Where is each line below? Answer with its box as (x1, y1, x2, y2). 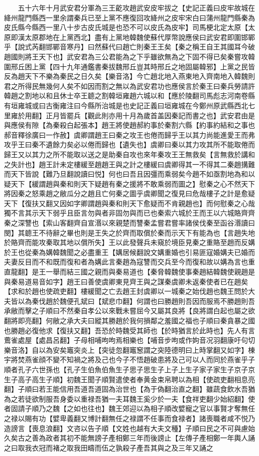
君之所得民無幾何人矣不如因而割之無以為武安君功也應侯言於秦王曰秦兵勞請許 (4, 80, 255, 91)
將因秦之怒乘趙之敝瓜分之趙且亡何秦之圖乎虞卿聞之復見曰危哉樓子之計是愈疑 (4, 188, 255, 199)
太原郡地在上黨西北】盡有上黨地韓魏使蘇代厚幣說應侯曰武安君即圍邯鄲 (24, 31, 255, 42)
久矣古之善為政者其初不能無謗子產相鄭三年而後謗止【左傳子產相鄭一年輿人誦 (4, 433, 255, 443)
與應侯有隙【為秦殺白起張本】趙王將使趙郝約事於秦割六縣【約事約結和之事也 (4, 120, 255, 130)
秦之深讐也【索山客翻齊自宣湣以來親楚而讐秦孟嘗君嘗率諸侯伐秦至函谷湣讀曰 (4, 218, 255, 228)
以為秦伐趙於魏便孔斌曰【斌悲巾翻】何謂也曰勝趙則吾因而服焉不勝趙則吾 (17, 295, 255, 306)
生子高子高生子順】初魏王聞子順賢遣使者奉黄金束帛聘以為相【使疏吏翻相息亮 (4, 374, 255, 384)
